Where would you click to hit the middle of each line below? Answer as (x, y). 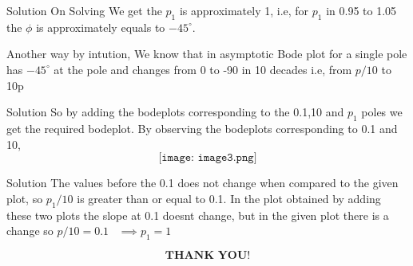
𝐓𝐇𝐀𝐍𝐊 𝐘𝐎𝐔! (208, 255)
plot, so (25, 198)
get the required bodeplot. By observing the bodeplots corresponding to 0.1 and (202, 128)
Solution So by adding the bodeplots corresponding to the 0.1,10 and (175, 112)
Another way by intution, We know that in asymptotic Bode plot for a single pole (207, 54)
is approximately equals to (101, 27)
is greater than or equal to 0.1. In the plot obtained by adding (229, 198)
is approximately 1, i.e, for (244, 10)
